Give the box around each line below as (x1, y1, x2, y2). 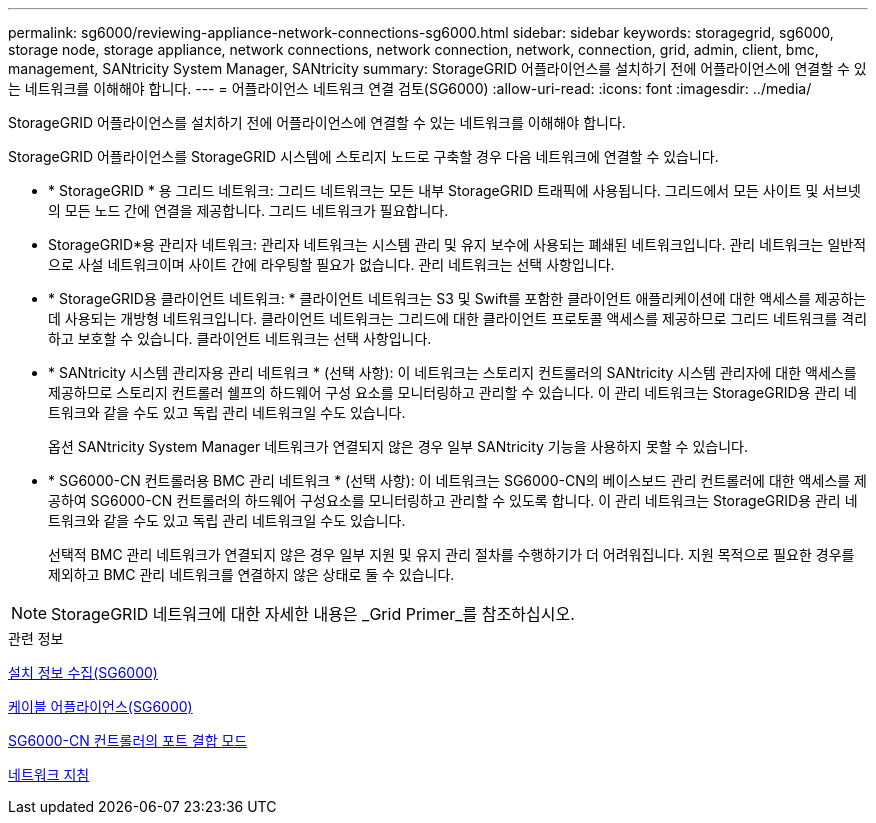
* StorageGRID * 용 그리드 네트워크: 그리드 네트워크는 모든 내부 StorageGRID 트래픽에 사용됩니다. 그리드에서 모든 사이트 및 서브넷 (48, 182, 861, 199)
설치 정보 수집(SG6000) (8, 664, 158, 681)
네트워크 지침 (8, 766, 90, 783)
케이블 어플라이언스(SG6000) (8, 698, 193, 715)
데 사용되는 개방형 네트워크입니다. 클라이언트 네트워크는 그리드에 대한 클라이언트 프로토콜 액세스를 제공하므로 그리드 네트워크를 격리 (48, 310, 868, 327)
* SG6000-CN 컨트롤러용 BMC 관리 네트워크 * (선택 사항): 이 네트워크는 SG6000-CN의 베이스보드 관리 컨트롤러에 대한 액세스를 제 (48, 472, 867, 489)
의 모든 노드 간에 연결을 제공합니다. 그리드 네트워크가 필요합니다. (48, 202, 449, 219)
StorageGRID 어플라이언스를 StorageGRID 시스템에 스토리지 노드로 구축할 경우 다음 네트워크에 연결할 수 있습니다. (8, 148, 719, 165)
